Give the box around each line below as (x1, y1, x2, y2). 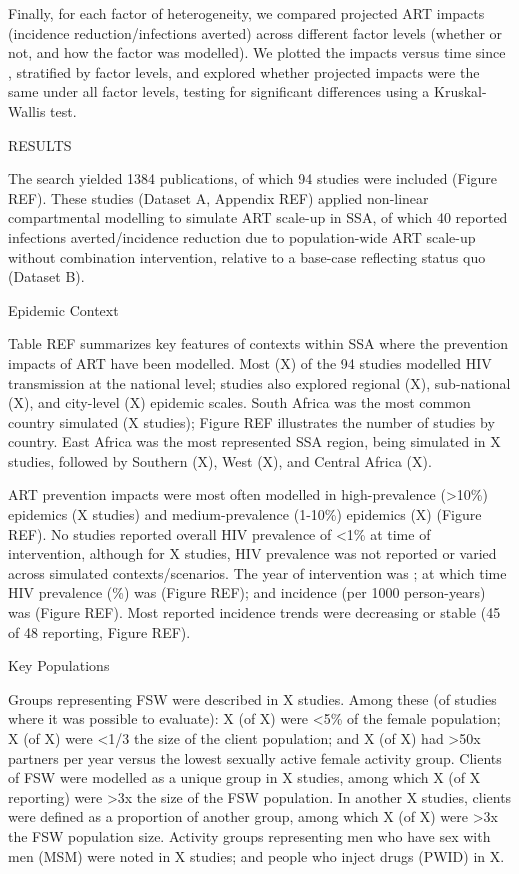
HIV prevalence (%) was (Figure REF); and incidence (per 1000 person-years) (8, 582, 486, 603)
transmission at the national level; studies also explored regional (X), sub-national (8, 372, 511, 393)
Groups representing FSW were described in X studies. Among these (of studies (8, 688, 497, 709)
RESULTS (8, 134, 72, 155)
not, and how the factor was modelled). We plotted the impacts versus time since (8, 42, 506, 63)
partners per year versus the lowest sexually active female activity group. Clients (8, 747, 502, 768)
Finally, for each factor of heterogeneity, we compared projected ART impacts (8, 3, 485, 23)
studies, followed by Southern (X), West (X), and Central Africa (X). (8, 450, 432, 471)
